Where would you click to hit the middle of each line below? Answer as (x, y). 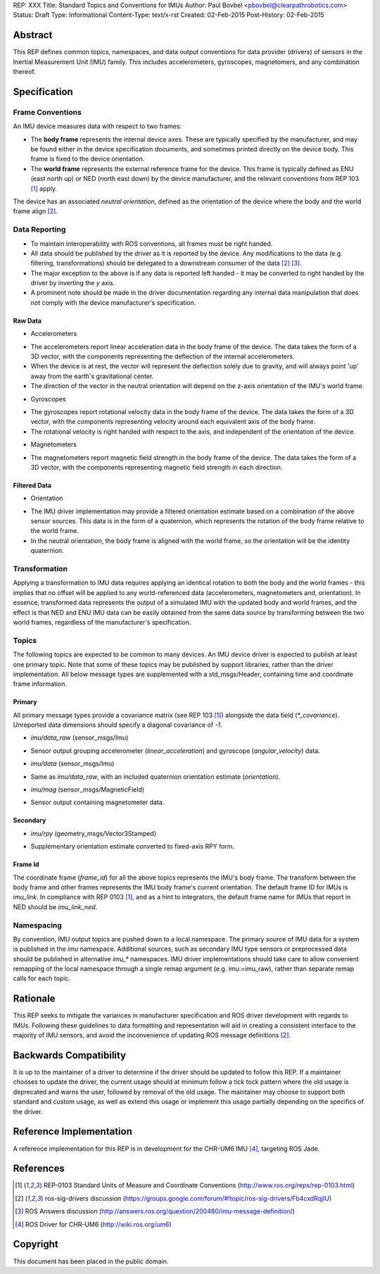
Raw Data (27, 320)
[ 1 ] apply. (44, 188)
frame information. (40, 684)
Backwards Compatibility (70, 1055)
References (39, 1169)
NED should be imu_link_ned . (55, 907)
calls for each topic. (42, 978)
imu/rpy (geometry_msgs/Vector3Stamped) (94, 833)
